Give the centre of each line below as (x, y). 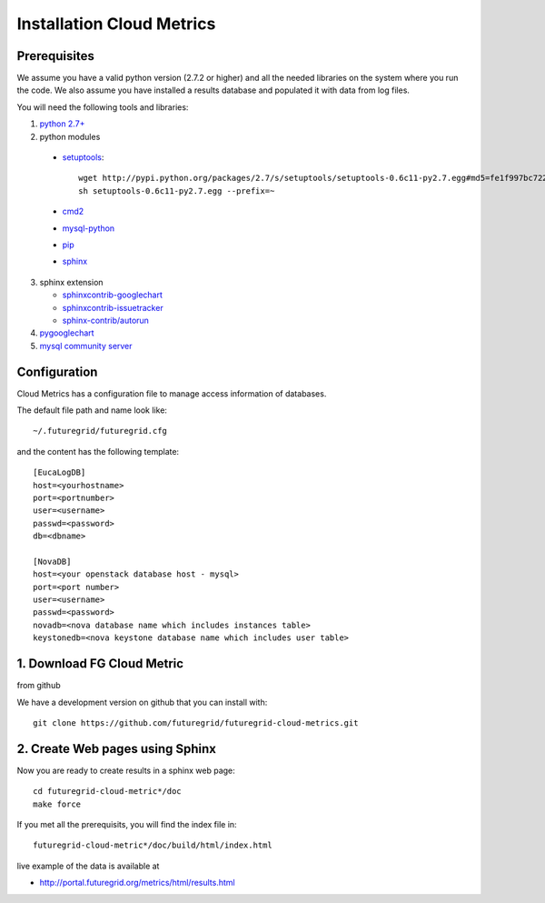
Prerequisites (55, 56)
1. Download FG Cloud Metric (100, 664)
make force (57, 804)
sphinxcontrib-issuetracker (113, 307)
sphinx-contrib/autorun (106, 320)
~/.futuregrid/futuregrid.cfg (100, 431)
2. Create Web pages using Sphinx (117, 749)
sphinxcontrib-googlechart (113, 295)
